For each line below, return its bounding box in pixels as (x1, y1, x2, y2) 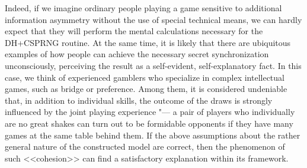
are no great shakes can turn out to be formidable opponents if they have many (5, 117, 293, 129)
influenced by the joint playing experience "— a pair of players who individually (5, 106, 295, 118)
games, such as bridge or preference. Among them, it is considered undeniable (5, 83, 287, 95)
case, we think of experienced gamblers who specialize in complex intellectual (5, 71, 284, 83)
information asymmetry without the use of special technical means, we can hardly (5, 13, 302, 25)
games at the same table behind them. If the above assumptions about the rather (5, 129, 300, 141)
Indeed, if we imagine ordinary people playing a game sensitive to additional (5, 2, 282, 14)
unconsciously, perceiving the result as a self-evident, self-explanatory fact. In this (5, 59, 302, 71)
